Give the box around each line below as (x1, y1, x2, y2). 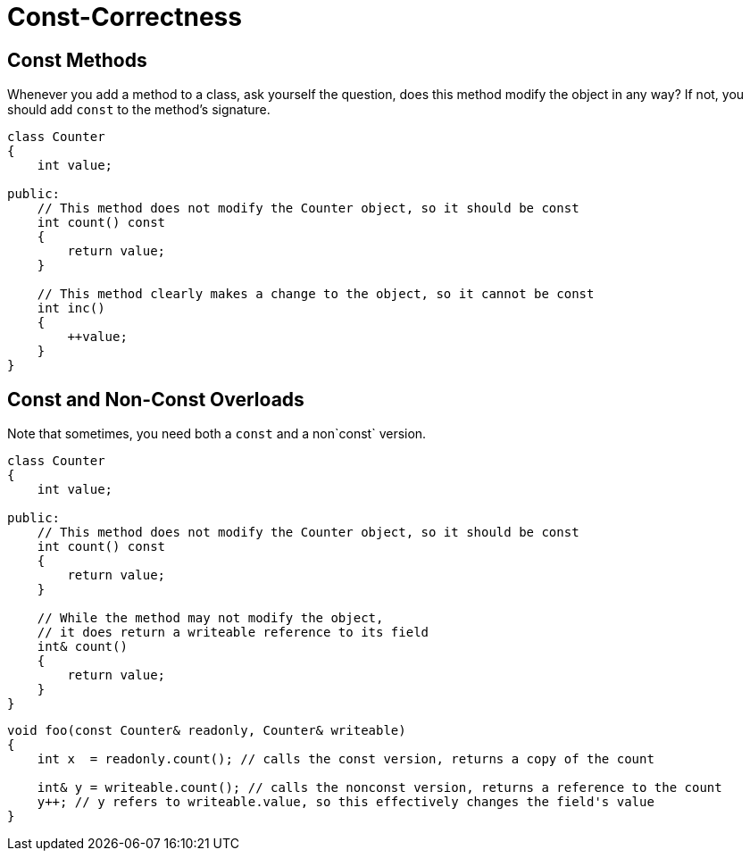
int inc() (37, 301, 105, 316)
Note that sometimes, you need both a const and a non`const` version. (7, 426, 427, 442)
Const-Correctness (7, 2, 242, 32)
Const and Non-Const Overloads (7, 387, 304, 411)
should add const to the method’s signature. (7, 102, 271, 118)
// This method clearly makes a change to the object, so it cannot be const (37, 287, 595, 302)
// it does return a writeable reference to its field (37, 625, 429, 640)
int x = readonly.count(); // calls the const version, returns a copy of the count (37, 752, 654, 767)
